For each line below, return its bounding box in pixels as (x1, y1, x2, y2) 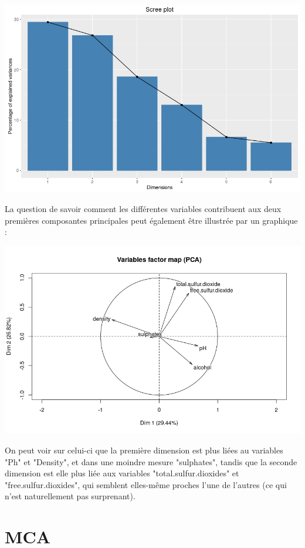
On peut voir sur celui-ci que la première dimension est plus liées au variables (5, 444, 283, 456)
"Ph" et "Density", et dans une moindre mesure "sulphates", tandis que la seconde (5, 455, 297, 468)
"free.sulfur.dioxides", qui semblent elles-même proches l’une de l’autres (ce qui (5, 478, 287, 490)
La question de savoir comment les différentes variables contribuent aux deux (5, 203, 282, 215)
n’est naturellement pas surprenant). (5, 490, 135, 502)
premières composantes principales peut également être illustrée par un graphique (5, 214, 298, 226)
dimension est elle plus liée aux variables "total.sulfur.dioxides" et (5, 467, 239, 479)
